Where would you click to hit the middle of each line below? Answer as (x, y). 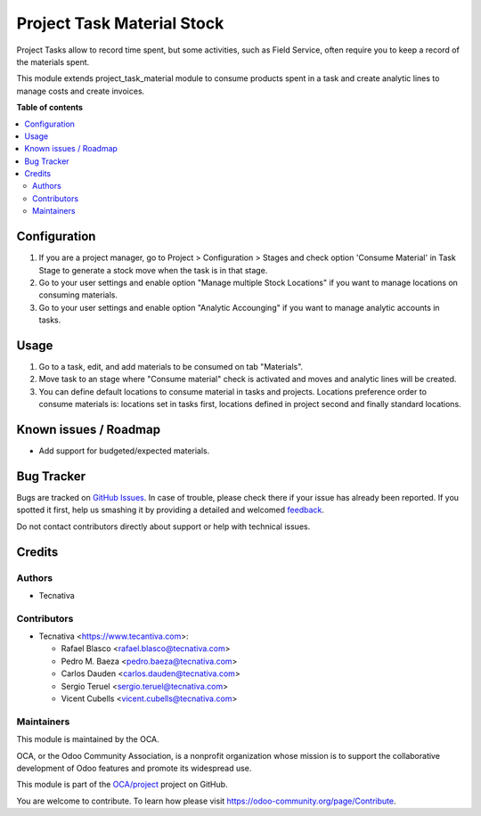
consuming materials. (78, 295)
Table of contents (50, 108)
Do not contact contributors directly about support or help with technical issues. (163, 526)
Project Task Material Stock (120, 23)
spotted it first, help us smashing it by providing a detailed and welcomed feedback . (171, 510)
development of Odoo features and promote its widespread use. (134, 768)
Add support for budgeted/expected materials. (124, 451)
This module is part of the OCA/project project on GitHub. (122, 785)
